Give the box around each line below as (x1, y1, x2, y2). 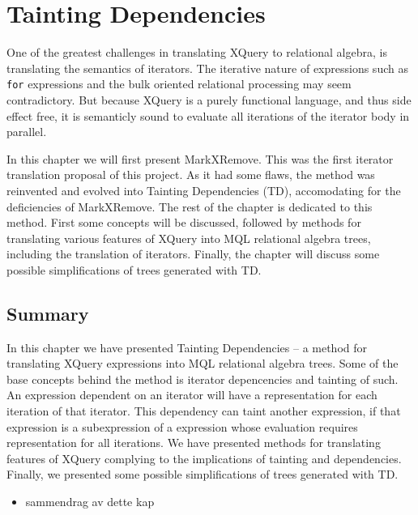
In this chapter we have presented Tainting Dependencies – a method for (6, 338, 368, 355)
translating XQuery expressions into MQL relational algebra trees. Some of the (6, 355, 399, 372)
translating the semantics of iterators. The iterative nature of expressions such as (6, 59, 408, 76)
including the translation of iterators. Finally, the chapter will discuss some (6, 245, 380, 262)
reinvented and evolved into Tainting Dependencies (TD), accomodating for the (6, 181, 401, 198)
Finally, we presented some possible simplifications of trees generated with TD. (6, 466, 399, 483)
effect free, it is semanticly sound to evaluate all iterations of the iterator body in (6, 107, 410, 124)
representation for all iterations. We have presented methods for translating (6, 434, 381, 451)
